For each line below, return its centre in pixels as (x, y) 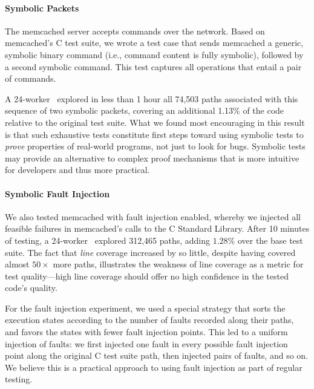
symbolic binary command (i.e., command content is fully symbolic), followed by (154, 54)
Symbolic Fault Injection (57, 193)
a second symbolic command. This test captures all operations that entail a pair (153, 66)
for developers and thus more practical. (77, 170)
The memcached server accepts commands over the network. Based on (135, 31)
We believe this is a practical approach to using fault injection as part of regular (154, 367)
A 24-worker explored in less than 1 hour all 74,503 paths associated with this (152, 98)
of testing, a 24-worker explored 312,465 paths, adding (108, 240)
